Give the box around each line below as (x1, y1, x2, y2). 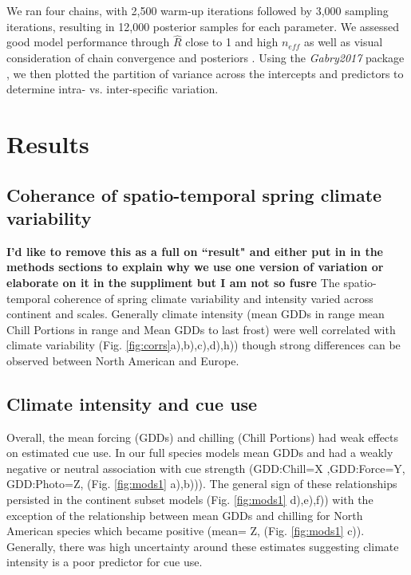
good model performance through (6, 33, 170, 50)
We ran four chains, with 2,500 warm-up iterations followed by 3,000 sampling (6, 2, 389, 18)
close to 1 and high (185, 33, 279, 50)
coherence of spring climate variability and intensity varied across (53, 289, 373, 306)
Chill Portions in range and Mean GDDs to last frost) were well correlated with (6, 321, 396, 337)
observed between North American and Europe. (6, 352, 239, 368)
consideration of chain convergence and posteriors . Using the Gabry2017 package (6, 49, 405, 65)
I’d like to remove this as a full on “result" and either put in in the (6, 242, 383, 259)
